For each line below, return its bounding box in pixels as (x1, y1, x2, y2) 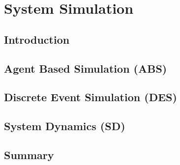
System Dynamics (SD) (4, 118, 125, 134)
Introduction (4, 31, 70, 47)
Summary (4, 147, 54, 162)
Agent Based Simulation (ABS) (4, 60, 167, 76)
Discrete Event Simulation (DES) (4, 89, 177, 105)
